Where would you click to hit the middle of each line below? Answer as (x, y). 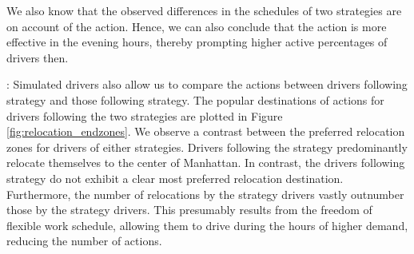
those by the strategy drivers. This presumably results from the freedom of (189, 210)
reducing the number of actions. (84, 241)
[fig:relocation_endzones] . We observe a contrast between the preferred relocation (206, 131)
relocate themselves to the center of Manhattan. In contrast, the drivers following (206, 163)
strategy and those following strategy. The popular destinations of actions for (195, 99)
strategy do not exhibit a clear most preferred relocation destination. (175, 178)
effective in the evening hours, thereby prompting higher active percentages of (197, 42)
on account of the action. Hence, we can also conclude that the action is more (197, 26)
